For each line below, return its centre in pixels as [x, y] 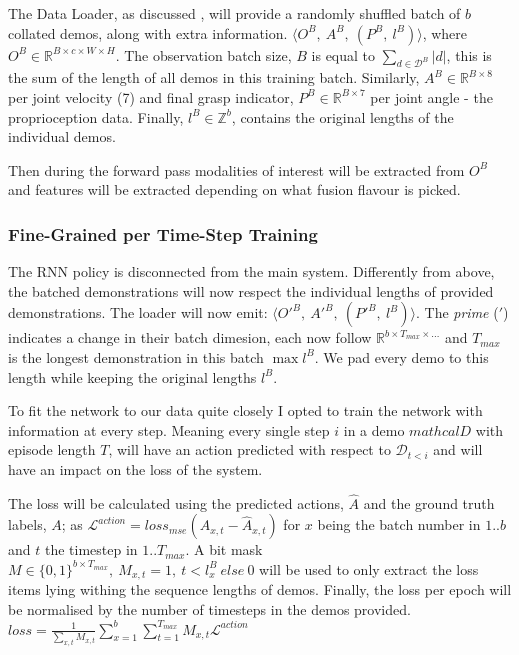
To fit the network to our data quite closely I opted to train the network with [245, 410]
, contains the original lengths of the [342, 116]
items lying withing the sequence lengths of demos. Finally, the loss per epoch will [260, 589]
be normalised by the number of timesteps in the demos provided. [209, 608]
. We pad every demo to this [401, 356]
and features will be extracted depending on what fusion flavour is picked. [234, 189]
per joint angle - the [431, 96]
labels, [27, 524]
